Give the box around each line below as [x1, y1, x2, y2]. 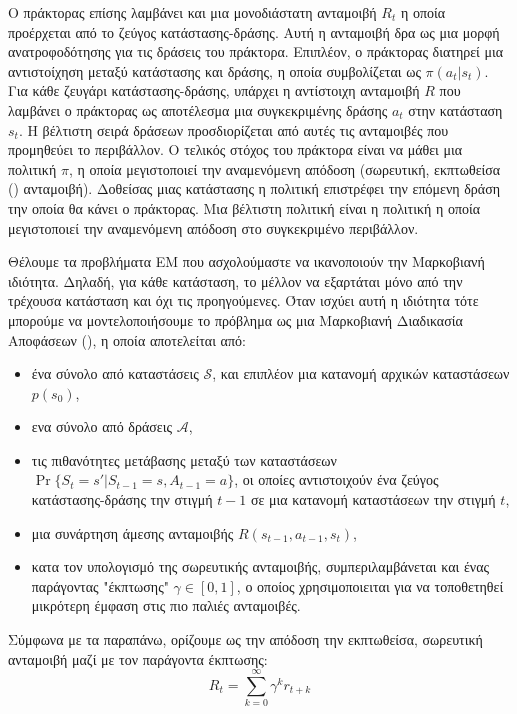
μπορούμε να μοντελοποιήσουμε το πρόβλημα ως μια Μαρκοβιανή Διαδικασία [8, 309, 463, 330]
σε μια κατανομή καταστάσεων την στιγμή [251, 489, 496, 510]
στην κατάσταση [408, 99, 503, 120]
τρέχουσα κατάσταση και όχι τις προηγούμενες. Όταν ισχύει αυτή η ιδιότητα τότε [8, 290, 479, 311]
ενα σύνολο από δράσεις [31, 416, 172, 437]
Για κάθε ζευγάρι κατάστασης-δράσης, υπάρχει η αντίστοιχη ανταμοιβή [8, 80, 420, 101]
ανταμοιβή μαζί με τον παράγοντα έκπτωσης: [8, 648, 268, 669]
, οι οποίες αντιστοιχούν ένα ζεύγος [234, 469, 439, 490]
